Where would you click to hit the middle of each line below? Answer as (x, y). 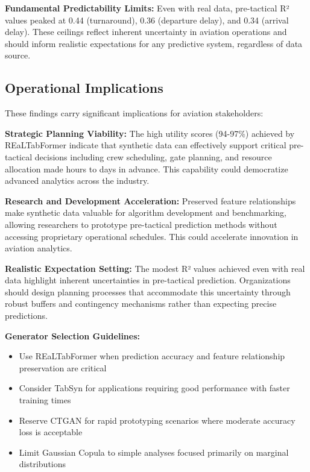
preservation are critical (63, 367)
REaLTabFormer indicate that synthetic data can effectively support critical (146, 145)
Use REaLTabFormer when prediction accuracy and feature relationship (152, 356)
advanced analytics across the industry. (77, 181)
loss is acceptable (51, 432)
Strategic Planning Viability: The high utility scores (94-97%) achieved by (150, 133)
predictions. (26, 316)
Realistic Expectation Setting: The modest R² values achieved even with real (155, 268)
